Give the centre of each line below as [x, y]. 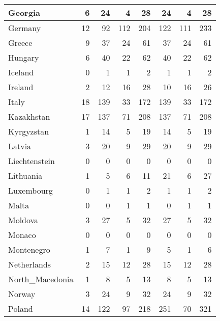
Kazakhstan [29, 116]
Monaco [22, 235]
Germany [25, 28]
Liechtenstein [32, 161]
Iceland [21, 72]
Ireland [21, 87]
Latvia [20, 146]
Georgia [24, 12]
